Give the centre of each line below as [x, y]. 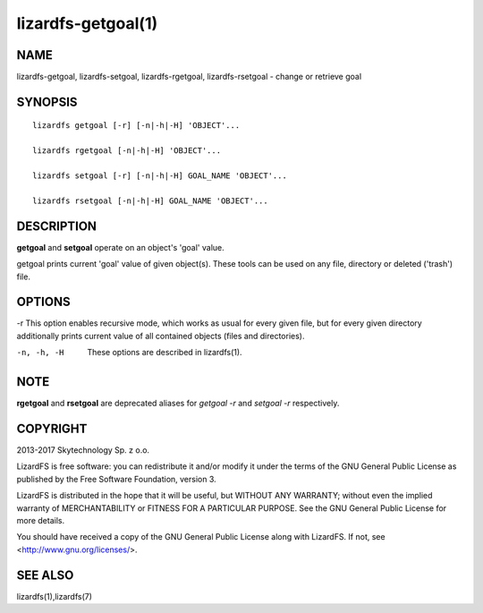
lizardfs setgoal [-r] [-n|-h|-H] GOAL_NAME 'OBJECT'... [160, 176]
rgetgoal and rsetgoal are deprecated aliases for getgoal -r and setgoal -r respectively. [178, 404]
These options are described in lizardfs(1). [165, 353]
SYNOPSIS [47, 102]
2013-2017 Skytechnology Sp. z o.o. [83, 450]
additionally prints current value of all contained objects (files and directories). [161, 336]
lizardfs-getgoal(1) [87, 23]
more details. [41, 520]
